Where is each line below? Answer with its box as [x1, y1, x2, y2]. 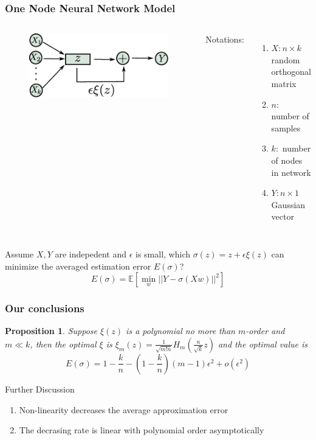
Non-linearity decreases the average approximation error [19, 403, 228, 416]
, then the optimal [30, 337, 97, 350]
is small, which [136, 247, 190, 260]
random [271, 53, 300, 66]
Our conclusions [5, 301, 84, 316]
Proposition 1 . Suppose [5, 324, 97, 337]
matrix [271, 77, 297, 89]
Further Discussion [5, 382, 75, 395]
